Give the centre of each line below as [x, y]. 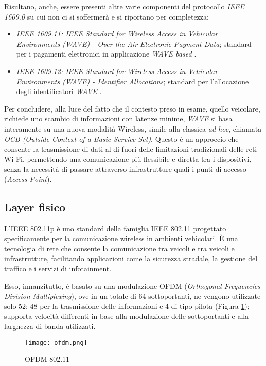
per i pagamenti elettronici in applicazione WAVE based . [106, 54]
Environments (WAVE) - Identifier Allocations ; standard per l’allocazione [132, 81]
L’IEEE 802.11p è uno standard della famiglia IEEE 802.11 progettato [115, 228]
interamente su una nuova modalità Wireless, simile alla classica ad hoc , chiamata [133, 128]
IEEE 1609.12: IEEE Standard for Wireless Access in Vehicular [117, 71]
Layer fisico [35, 206]
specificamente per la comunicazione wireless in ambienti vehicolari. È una [121, 238]
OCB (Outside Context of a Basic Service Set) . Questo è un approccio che [121, 139]
